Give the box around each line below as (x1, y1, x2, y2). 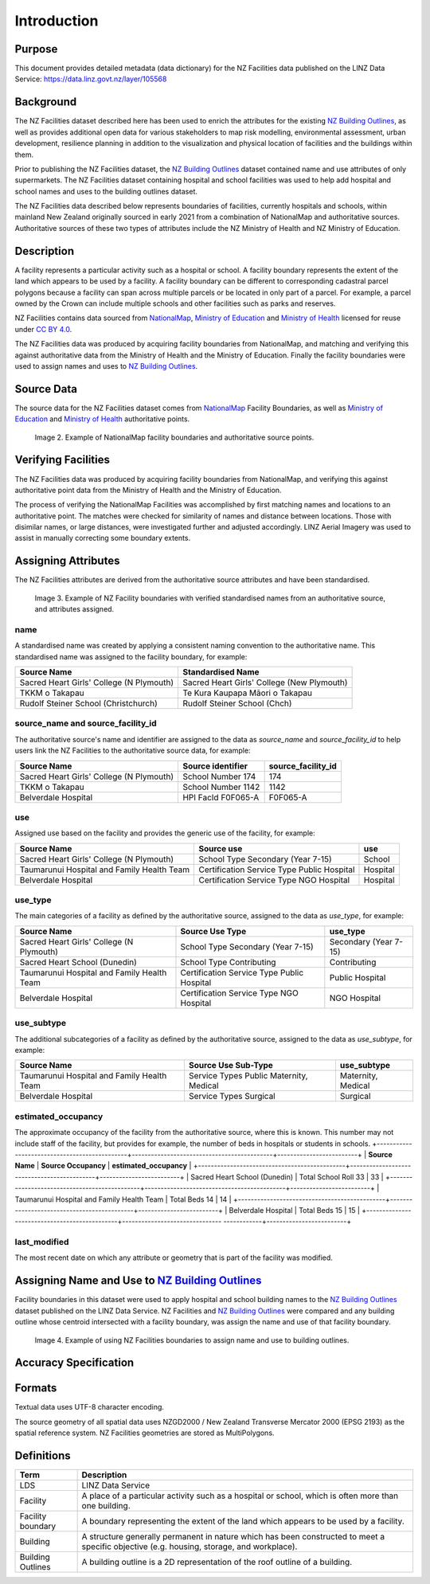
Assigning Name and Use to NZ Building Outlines (14, 1274, 262, 1288)
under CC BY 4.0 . (14, 324, 72, 334)
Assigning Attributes (14, 554, 120, 568)
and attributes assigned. (34, 604, 115, 614)
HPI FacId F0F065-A (182, 792, 260, 803)
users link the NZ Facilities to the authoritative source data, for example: (14, 745, 251, 756)
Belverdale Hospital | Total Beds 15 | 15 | (229, 1205, 360, 1214)
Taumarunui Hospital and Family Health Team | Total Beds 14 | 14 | (14, 1195, 232, 1204)
